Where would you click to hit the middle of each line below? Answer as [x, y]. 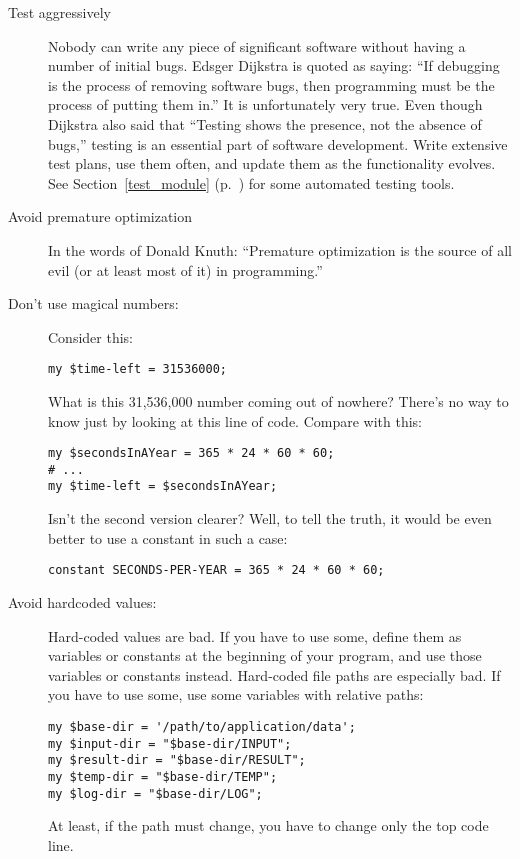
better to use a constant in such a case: [168, 537]
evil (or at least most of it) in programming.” [185, 269]
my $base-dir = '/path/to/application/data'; [202, 726]
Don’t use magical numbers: [93, 303]
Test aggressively [59, 12]
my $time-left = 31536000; [137, 369]
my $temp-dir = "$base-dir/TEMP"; [163, 776]
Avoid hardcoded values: [82, 601]
